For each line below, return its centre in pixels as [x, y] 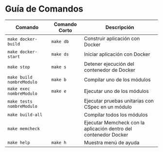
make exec [19, 89]
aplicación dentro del [108, 128]
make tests [20, 101]
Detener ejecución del [109, 64]
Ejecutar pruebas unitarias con [119, 101]
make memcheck [24, 129]
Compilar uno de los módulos [117, 79]
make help [19, 142]
